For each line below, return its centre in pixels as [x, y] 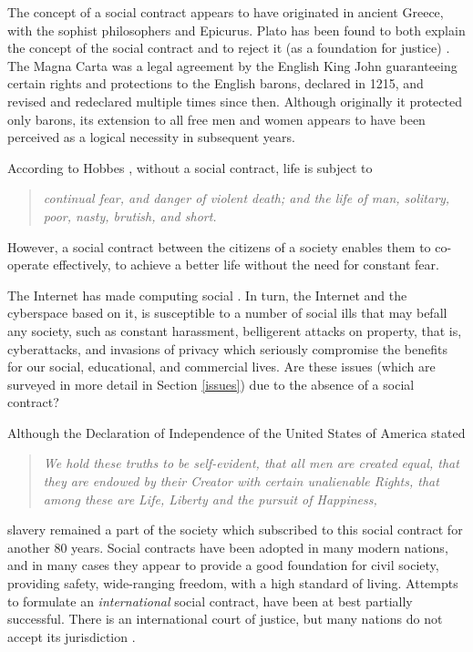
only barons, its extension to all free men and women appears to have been [216, 119]
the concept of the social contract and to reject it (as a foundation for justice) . [229, 48]
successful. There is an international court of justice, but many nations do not [225, 619]
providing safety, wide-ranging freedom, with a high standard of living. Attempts [233, 583]
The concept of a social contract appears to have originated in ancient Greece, [226, 12]
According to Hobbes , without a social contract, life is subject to [190, 167]
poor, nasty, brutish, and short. [130, 215]
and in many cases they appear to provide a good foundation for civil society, [223, 565]
